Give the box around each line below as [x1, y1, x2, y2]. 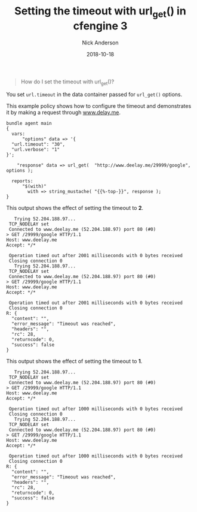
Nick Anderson [82, 39, 119, 46]
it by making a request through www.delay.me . [6, 109, 121, 116]
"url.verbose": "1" [11, 147, 60, 153]
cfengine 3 [73, 19, 128, 32]
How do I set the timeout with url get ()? [20, 78, 115, 86]
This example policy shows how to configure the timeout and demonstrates [6, 103, 192, 110]
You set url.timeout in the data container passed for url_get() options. [6, 91, 183, 98]
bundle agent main [6, 121, 52, 127]
